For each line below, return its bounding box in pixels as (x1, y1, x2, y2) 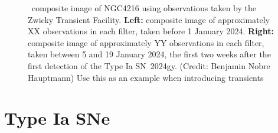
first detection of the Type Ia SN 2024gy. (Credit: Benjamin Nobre (28, 59, 270, 72)
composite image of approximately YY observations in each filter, (28, 36, 264, 48)
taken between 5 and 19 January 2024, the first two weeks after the (28, 48, 271, 60)
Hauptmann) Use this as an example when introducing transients (28, 71, 264, 83)
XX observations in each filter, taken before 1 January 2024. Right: (28, 25, 274, 37)
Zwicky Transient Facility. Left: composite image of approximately (28, 13, 270, 25)
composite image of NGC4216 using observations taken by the (31, 2, 256, 14)
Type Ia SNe (4, 106, 110, 130)
